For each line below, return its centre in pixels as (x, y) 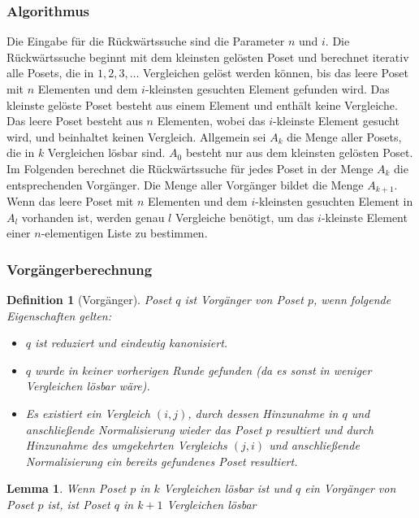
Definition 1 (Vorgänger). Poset (89, 300)
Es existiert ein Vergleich (88, 413)
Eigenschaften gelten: (59, 315)
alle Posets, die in (50, 73)
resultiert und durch (324, 429)
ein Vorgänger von (350, 488)
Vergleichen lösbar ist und (227, 488)
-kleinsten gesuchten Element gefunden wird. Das (267, 89)
